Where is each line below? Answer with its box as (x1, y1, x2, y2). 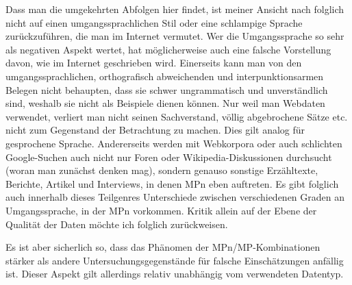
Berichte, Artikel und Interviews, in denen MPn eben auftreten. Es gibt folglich (5, 176, 339, 190)
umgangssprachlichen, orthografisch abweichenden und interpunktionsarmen (5, 69, 324, 83)
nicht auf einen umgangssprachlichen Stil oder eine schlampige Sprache (5, 15, 303, 29)
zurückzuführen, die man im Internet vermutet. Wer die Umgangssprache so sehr (5, 29, 344, 43)
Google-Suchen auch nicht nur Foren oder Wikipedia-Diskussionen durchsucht (5, 149, 332, 164)
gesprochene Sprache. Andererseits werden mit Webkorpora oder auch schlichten (5, 136, 342, 150)
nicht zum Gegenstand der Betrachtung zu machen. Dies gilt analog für (5, 123, 305, 137)
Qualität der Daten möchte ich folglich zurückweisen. (5, 216, 228, 231)
